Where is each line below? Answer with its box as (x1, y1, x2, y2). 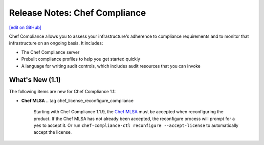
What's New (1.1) (9, 76, 61, 84)
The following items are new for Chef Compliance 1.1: (9, 89, 116, 95)
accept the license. (33, 129, 72, 135)
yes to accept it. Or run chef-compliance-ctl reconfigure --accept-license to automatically (33, 122, 239, 128)
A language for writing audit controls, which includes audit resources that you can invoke (21, 63, 200, 69)
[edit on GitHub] (9, 24, 42, 30)
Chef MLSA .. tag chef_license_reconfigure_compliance (21, 97, 134, 103)
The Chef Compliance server (21, 49, 80, 55)
